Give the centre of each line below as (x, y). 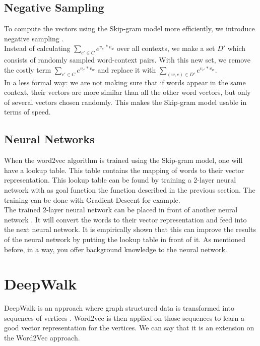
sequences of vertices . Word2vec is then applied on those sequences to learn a (124, 318)
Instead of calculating (37, 48)
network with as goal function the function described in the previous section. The (130, 190)
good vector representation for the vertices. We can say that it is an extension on (129, 328)
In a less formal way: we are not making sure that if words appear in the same (125, 82)
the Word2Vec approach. (42, 338)
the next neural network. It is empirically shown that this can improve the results (130, 229)
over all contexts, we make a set (166, 48)
